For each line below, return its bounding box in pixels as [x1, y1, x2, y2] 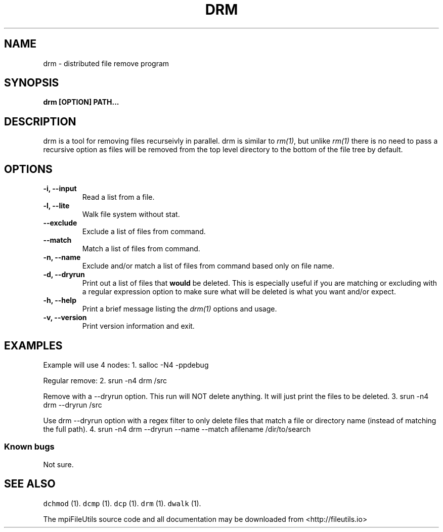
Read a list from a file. [82, 193, 155, 202]
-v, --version [43, 313, 87, 322]
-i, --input [43, 184, 77, 193]
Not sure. [43, 460, 74, 469]
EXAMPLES [4, 339, 63, 352]
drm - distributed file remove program [43, 59, 169, 68]
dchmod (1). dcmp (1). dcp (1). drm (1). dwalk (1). [43, 499, 201, 508]
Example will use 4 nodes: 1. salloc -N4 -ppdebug [43, 360, 209, 369]
